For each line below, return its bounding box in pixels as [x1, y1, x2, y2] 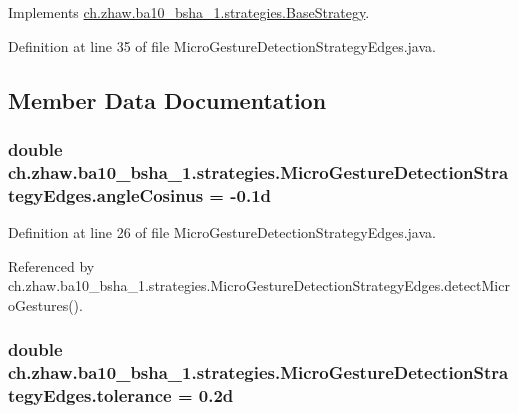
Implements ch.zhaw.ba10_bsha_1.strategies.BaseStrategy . [8, 2, 370, 22]
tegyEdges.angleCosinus [8, 182, 204, 207]
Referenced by [8, 255, 95, 276]
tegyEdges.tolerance [8, 383, 172, 408]
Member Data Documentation [8, 84, 327, 115]
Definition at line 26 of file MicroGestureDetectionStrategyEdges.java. [8, 222, 436, 243]
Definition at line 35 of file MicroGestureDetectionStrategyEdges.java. [8, 35, 436, 56]
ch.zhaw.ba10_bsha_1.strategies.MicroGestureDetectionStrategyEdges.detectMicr [8, 275, 510, 296]
